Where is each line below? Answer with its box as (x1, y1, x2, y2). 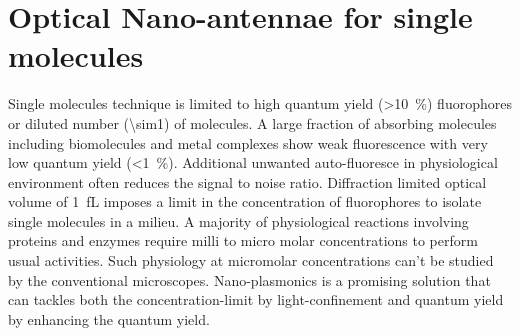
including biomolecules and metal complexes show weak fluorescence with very (8, 132, 488, 153)
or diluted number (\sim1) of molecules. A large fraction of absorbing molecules (8, 112, 497, 133)
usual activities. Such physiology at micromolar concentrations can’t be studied (8, 250, 494, 271)
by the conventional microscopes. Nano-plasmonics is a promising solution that (8, 269, 491, 290)
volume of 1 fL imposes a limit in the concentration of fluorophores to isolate (8, 191, 482, 212)
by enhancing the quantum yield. (8, 308, 210, 329)
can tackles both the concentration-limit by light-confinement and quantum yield (8, 289, 504, 310)
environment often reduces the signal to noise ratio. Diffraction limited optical (8, 171, 487, 192)
